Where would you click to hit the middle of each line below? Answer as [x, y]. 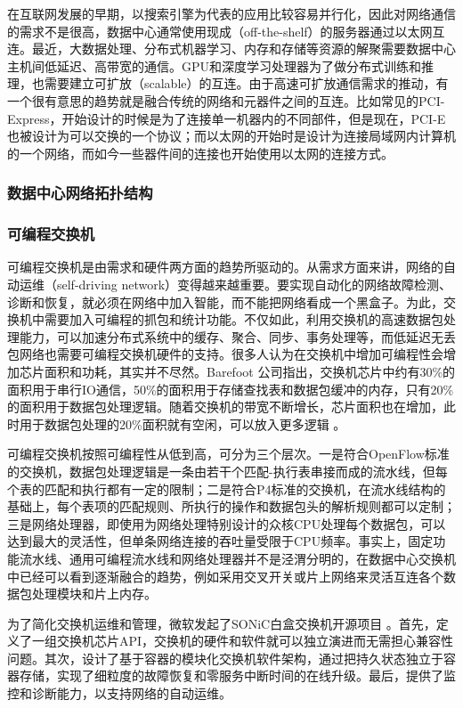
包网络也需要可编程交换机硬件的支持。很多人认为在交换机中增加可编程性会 [225, 354]
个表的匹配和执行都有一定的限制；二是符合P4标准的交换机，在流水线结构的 [227, 488]
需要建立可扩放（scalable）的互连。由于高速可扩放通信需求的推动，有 [246, 83]
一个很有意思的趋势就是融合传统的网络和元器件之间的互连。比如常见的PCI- [226, 100]
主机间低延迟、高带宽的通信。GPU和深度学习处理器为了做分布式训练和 [215, 65]
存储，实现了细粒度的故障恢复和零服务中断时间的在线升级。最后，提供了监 [237, 675]
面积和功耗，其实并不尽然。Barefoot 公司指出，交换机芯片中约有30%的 [250, 371]
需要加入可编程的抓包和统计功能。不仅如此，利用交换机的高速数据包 [244, 319]
